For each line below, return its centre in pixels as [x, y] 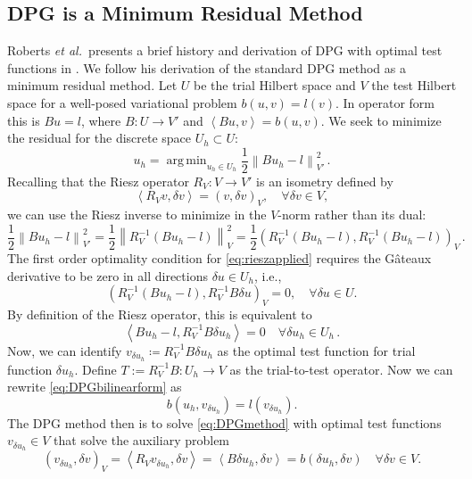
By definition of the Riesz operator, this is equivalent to [160, 314]
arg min [186, 161]
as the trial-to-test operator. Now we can [341, 369]
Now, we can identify [65, 350]
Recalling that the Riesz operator [98, 181]
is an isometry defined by [325, 181]
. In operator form [385, 102]
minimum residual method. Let [92, 85]
